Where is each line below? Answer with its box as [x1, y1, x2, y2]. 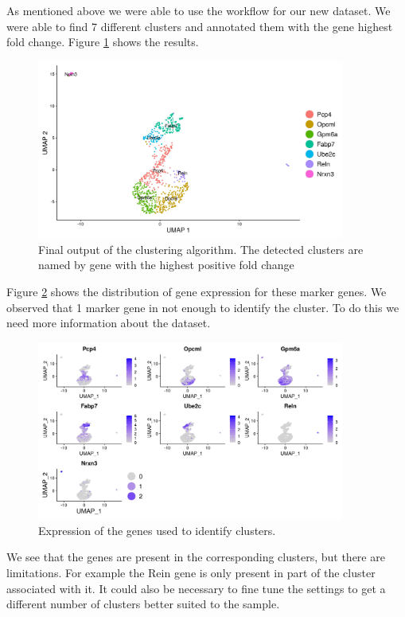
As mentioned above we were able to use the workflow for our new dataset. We [6, 2, 391, 18]
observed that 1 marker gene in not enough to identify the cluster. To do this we [6, 299, 399, 315]
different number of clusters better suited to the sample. [6, 596, 280, 612]
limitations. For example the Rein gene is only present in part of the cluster [6, 564, 376, 581]
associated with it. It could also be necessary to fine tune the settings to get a [6, 580, 386, 596]
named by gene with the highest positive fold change [38, 256, 294, 273]
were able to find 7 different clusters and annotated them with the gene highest [6, 18, 393, 34]
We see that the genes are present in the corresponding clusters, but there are [6, 549, 385, 565]
